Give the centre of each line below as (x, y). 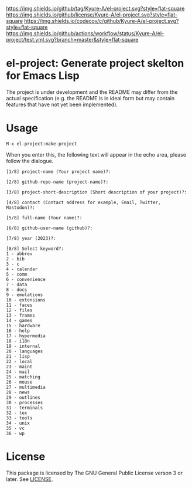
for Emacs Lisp (43, 76)
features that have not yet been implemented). (62, 104)
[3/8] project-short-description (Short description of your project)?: (97, 192)
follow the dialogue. (30, 161)
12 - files (19, 310)
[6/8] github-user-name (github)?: (49, 228)
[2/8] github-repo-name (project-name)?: (57, 182)
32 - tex (17, 413)
